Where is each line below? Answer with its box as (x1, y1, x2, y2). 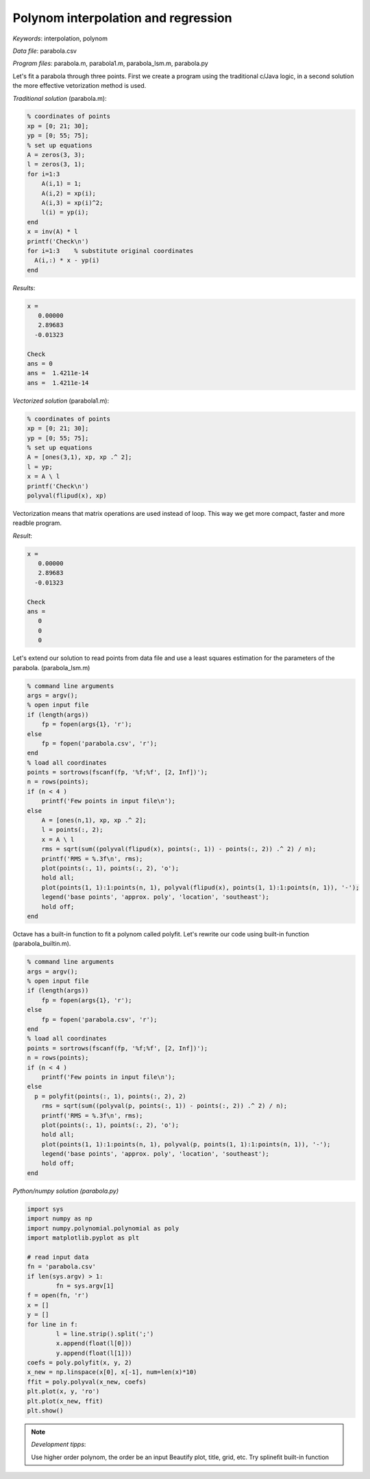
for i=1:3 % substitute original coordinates (27, 247, 194, 255)
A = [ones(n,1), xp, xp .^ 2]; (41, 816, 147, 825)
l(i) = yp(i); (41, 209, 89, 216)
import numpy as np (27, 1215, 92, 1222)
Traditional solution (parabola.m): (12, 94, 108, 102)
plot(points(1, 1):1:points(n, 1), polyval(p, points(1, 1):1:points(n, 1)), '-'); (41, 1140, 331, 1148)
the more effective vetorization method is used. (12, 82, 147, 90)
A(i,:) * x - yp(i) (34, 257, 100, 264)
